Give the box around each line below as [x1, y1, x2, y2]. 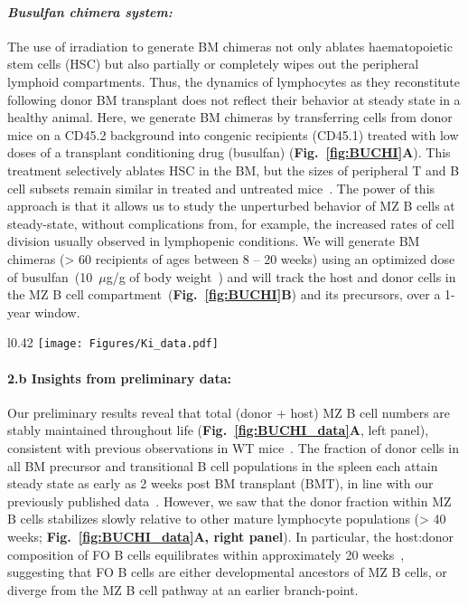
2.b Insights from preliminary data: [7, 368, 231, 387]
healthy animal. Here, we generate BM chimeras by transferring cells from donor [7, 108, 453, 127]
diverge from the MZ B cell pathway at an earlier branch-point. [7, 580, 359, 599]
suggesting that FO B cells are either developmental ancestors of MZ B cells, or [7, 562, 447, 581]
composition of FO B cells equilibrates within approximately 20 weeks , [7, 544, 405, 563]
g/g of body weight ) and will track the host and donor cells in [106, 267, 456, 286]
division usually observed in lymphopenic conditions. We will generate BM [7, 232, 420, 251]
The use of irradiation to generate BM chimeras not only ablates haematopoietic [7, 36, 453, 55]
